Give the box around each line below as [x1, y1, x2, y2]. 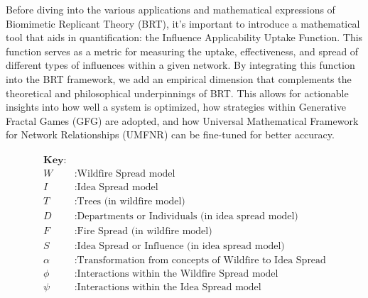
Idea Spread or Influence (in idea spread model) [77, 241, 285, 252]
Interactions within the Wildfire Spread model [77, 269, 278, 280]
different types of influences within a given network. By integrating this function [6, 57, 355, 72]
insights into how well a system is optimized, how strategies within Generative [6, 99, 346, 114]
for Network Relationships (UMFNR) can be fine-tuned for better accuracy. [6, 127, 335, 142]
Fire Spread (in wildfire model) [77, 226, 212, 237]
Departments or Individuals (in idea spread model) [77, 211, 298, 222]
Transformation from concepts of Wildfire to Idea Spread [77, 255, 326, 266]
